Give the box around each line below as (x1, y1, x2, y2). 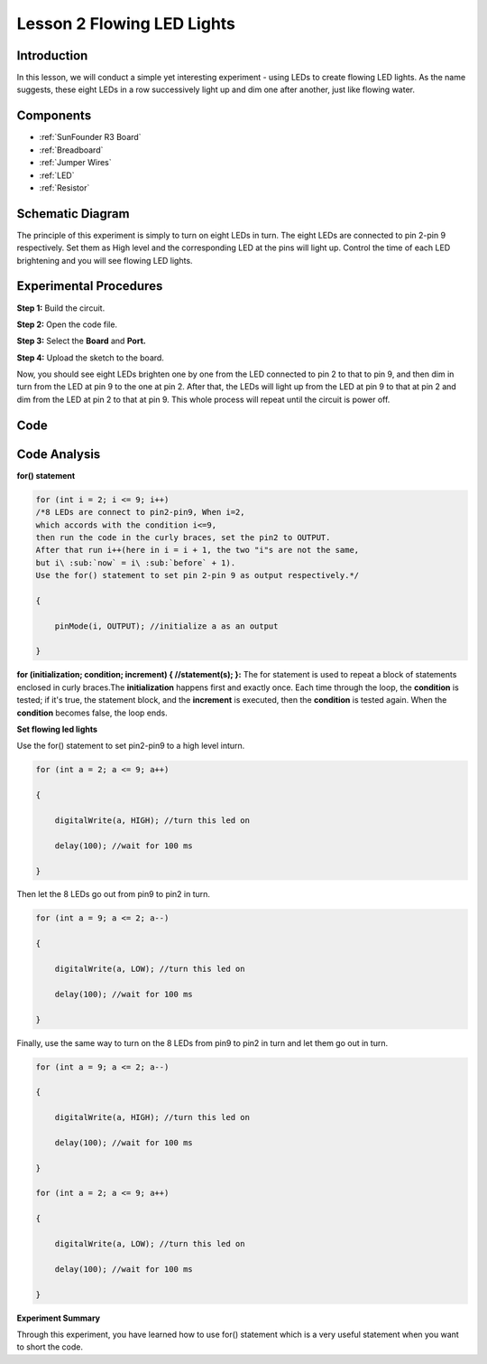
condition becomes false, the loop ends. (16, 707, 169, 718)
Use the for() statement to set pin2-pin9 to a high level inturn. (16, 741, 245, 752)
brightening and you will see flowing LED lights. (16, 255, 193, 266)
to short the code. (16, 1341, 83, 1352)
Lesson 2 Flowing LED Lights (16, 14, 236, 33)
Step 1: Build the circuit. (16, 303, 106, 313)
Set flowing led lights (16, 724, 98, 734)
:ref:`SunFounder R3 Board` (39, 132, 142, 143)
